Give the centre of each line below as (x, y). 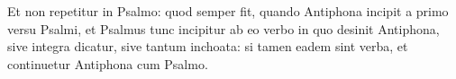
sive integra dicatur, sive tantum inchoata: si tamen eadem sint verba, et (208, 46)
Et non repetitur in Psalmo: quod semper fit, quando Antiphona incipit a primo (228, 11)
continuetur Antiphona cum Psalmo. (108, 63)
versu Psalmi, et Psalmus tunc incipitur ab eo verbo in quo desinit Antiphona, (223, 28)
